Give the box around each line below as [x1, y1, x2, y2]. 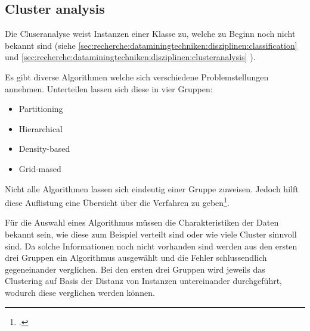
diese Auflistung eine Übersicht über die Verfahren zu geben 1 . [5, 195, 230, 208]
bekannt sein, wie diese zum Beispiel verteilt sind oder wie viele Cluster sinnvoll [5, 227, 297, 240]
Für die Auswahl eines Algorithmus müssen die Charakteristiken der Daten [5, 216, 279, 229]
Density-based [18, 142, 70, 155]
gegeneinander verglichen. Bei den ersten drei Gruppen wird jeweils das [5, 263, 265, 275]
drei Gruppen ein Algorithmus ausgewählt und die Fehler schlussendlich [5, 251, 267, 264]
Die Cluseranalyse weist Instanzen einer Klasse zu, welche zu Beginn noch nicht [5, 27, 296, 40]
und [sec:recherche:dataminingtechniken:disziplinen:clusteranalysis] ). [5, 51, 256, 63]
